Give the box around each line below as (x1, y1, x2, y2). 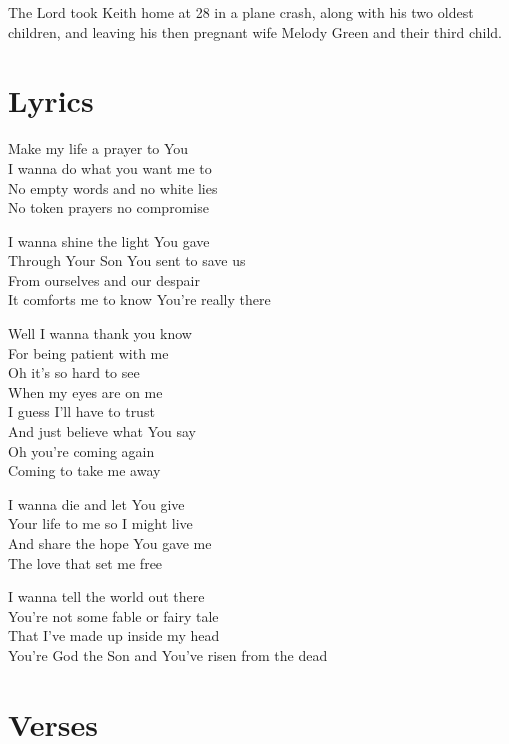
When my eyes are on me (8, 381, 163, 402)
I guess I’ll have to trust (8, 401, 155, 422)
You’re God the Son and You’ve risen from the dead (8, 644, 328, 665)
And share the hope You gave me (8, 533, 212, 553)
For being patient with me (8, 342, 169, 363)
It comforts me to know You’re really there (8, 289, 271, 310)
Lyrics (8, 80, 94, 121)
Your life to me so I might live (8, 513, 193, 534)
